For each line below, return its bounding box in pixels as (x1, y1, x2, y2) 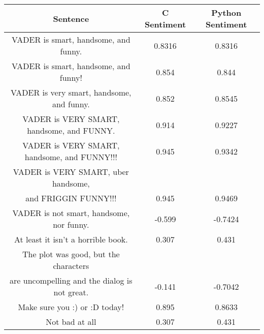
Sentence (53, 12, 89, 24)
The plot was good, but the (22, 248, 120, 260)
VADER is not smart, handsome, (12, 207, 130, 219)
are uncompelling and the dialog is (10, 275, 133, 286)
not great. (53, 286, 89, 298)
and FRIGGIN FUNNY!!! (25, 192, 117, 204)
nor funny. (53, 219, 89, 230)
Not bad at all (46, 316, 96, 327)
